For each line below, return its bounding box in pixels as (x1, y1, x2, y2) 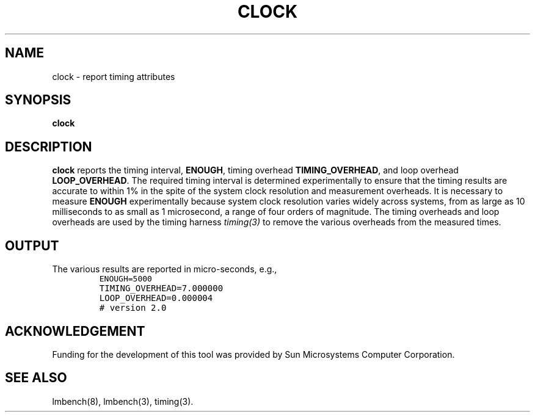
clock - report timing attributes (52, 71, 175, 82)
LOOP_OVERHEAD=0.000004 (99, 293, 213, 303)
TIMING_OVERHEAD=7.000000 (99, 283, 224, 294)
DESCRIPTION (5, 139, 92, 154)
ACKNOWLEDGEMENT (5, 323, 145, 339)
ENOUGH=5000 (99, 274, 152, 284)
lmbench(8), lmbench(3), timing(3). (52, 396, 194, 407)
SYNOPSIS (5, 92, 71, 108)
